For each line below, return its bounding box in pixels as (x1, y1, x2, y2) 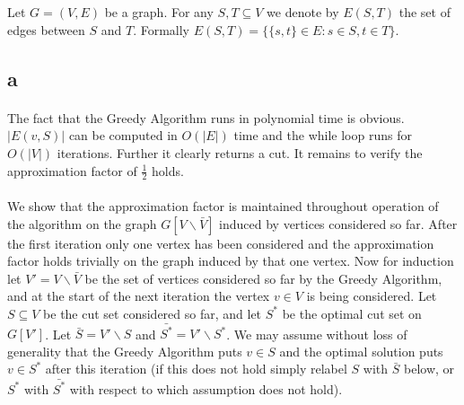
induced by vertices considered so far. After (219, 214, 458, 233)
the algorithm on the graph (7, 214, 157, 233)
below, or (403, 359, 455, 378)
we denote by (267, 3, 339, 22)
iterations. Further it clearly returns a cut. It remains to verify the (57, 143, 423, 162)
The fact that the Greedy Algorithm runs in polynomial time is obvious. (7, 108, 405, 127)
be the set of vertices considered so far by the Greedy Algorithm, (84, 269, 442, 287)
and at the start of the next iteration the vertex (7, 286, 270, 305)
